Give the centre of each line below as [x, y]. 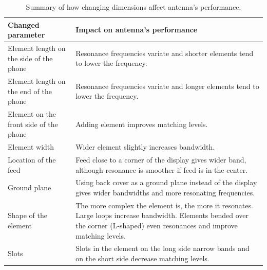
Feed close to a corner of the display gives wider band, [161, 159]
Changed [24, 24]
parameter [26, 35]
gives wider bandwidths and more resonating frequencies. [165, 192]
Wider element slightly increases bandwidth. [145, 147]
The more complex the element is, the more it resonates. [164, 205]
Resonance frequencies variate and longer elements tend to [167, 86]
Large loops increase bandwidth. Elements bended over [162, 215]
